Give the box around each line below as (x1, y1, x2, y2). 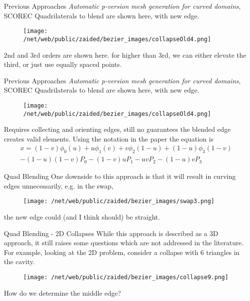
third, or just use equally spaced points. (4, 59, 122, 69)
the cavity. (4, 256, 35, 267)
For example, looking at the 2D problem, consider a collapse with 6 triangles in (4, 247, 240, 257)
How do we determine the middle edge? (4, 287, 121, 298)
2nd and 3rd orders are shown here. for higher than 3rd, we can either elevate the (4, 49, 247, 60)
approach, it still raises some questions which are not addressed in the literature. (4, 238, 244, 248)
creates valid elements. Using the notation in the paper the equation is (4, 133, 214, 143)
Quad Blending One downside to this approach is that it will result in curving (4, 171, 236, 181)
